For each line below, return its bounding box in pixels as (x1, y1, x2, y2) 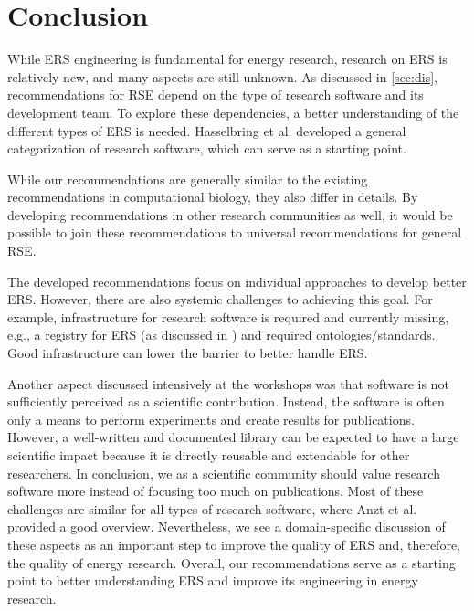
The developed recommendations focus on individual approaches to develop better (7, 271, 467, 290)
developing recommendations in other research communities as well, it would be (7, 205, 453, 224)
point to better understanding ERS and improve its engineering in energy (7, 571, 418, 590)
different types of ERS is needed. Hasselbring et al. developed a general (7, 121, 406, 140)
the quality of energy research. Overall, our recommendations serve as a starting (7, 553, 456, 572)
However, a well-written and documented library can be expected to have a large (7, 427, 459, 447)
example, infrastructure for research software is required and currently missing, (7, 307, 449, 326)
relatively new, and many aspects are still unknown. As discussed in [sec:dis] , (7, 67, 437, 86)
